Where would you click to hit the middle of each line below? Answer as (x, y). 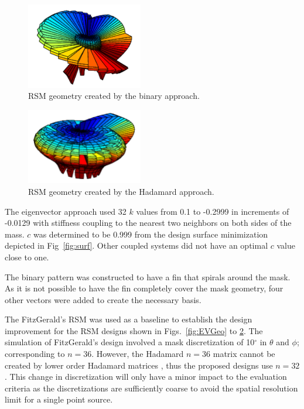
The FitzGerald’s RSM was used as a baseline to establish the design (129, 319)
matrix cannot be (244, 354)
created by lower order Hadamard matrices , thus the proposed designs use (139, 365)
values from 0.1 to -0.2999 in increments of (213, 211)
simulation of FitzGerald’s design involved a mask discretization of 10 (130, 342)
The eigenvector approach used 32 (66, 211)
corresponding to (35, 354)
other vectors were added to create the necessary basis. (103, 299)
